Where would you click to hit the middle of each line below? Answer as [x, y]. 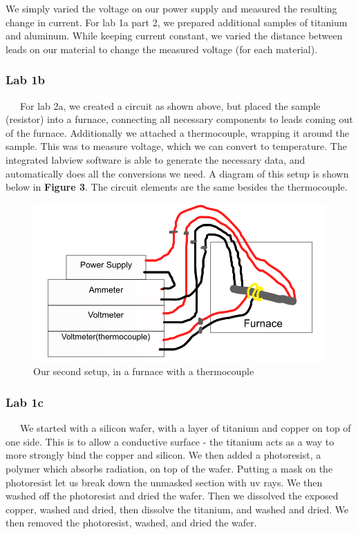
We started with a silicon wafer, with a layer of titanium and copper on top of [185, 428]
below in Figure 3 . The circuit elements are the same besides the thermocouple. [177, 187]
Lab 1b [26, 80]
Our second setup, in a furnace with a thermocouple [144, 371]
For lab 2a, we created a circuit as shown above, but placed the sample [170, 105]
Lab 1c [25, 402]
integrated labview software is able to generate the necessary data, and [156, 159]
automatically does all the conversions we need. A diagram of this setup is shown [177, 173]
